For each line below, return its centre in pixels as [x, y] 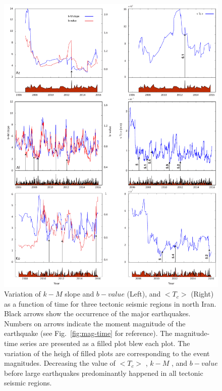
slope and [79, 294]
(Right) [202, 294]
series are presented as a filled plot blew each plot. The [105, 343]
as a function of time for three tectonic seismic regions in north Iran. [110, 303]
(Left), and [144, 294]
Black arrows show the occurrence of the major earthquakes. [97, 313]
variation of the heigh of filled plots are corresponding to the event [107, 353]
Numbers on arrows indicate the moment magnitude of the [95, 323]
